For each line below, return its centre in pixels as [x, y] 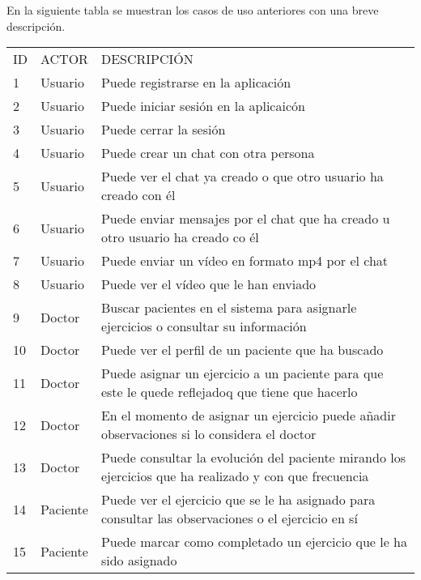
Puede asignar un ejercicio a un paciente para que [242, 373]
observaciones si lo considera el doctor [208, 434]
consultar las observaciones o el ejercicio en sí [229, 518]
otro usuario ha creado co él [180, 237]
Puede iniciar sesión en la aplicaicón [203, 106]
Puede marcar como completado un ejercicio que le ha [254, 542]
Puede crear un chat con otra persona [208, 153]
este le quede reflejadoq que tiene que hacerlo [229, 392]
